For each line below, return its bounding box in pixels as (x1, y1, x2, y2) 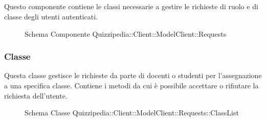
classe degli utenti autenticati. (4, 11, 98, 21)
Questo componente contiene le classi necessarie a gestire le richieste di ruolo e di (4, 1, 258, 12)
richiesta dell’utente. (4, 90, 68, 101)
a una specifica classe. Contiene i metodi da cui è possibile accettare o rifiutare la (4, 80, 259, 90)
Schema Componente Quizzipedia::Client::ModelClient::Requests (25, 28, 227, 39)
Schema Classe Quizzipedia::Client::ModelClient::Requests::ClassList (25, 107, 239, 118)
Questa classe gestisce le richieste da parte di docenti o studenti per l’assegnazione (4, 70, 262, 81)
